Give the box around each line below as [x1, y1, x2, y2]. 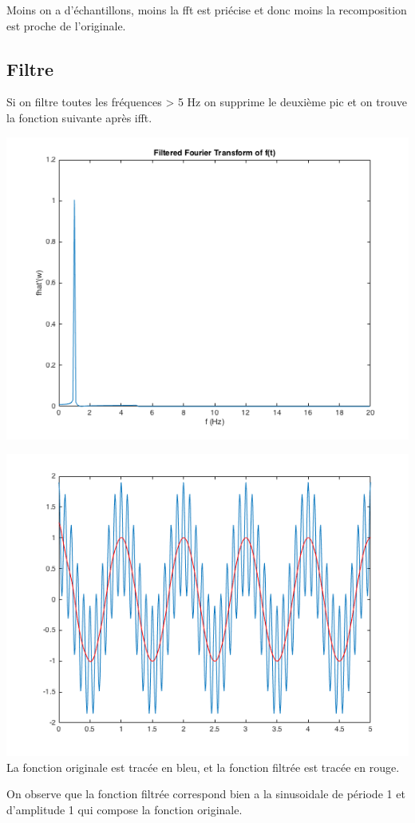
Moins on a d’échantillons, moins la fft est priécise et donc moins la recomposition [6, 2, 407, 18]
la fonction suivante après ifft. [6, 109, 152, 125]
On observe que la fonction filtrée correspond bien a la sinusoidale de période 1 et [6, 785, 405, 802]
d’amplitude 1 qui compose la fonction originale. [6, 801, 243, 817]
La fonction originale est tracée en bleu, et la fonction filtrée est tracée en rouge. [6, 758, 400, 775]
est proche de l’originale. [6, 17, 126, 34]
